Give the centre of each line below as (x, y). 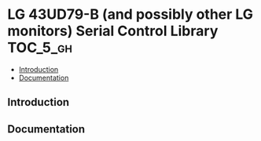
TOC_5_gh (40, 48)
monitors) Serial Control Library (113, 31)
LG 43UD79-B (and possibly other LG (130, 14)
